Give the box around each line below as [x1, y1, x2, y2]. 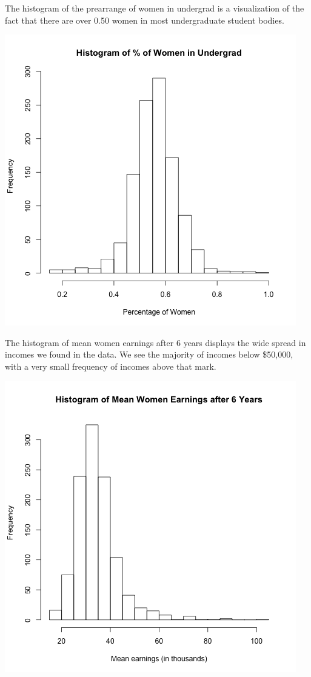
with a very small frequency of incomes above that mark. [5, 359, 216, 372]
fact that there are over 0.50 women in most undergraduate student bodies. [5, 13, 284, 26]
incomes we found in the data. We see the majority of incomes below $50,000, [5, 348, 293, 361]
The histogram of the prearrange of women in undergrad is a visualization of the [5, 2, 304, 14]
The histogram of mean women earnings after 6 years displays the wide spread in [5, 336, 306, 349]
